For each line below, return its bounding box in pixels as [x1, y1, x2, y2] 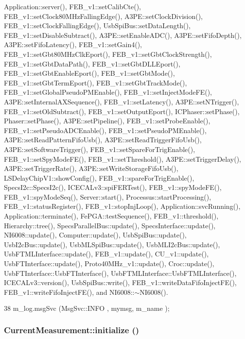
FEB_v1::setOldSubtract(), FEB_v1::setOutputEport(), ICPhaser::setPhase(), [4, 106, 240, 116]
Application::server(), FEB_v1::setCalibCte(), [4, 1, 141, 11]
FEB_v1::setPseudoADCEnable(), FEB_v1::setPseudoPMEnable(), [4, 125, 207, 135]
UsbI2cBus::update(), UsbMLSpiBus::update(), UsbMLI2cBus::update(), [4, 239, 220, 249]
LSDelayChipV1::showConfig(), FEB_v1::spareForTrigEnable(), [4, 172, 194, 183]
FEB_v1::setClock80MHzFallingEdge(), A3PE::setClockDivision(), [4, 11, 203, 21]
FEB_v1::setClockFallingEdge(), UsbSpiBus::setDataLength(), [4, 20, 191, 31]
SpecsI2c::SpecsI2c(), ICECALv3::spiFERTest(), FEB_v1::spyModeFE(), [4, 182, 222, 192]
